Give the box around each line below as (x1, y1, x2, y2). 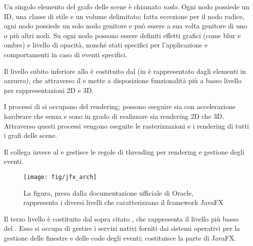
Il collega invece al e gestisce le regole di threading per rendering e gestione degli (4, 146, 245, 157)
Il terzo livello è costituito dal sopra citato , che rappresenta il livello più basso (4, 213, 239, 224)
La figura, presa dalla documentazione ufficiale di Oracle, (23, 187, 194, 198)
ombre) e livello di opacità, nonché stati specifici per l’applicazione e (4, 40, 208, 50)
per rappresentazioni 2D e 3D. (4, 85, 94, 95)
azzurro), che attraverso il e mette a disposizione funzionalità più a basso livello (4, 75, 242, 86)
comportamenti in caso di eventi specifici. (4, 49, 127, 59)
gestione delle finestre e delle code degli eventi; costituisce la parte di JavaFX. (4, 232, 236, 243)
